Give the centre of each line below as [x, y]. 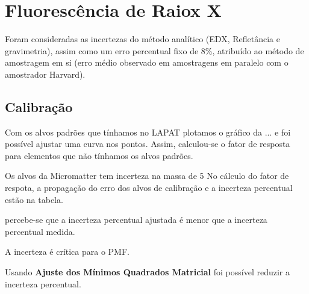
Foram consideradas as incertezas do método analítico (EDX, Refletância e [142, 39]
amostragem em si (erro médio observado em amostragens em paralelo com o [147, 62]
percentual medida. [40, 231]
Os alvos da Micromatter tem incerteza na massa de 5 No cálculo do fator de [147, 176]
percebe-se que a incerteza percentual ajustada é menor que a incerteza [136, 220]
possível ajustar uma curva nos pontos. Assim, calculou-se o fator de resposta [148, 144]
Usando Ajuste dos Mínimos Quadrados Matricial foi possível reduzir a [147, 272]
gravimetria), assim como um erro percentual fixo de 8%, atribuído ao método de [154, 50]
